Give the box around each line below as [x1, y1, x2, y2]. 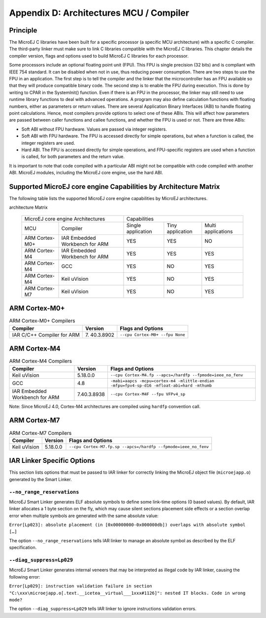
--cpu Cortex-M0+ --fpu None [120, 332, 185, 337]
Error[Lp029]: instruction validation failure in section [9, 584, 152, 589]
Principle [9, 26, 37, 34]
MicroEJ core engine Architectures [24, 215, 105, 222]
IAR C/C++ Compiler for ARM [12, 331, 80, 338]
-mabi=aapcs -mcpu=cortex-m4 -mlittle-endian [110, 378, 214, 384]
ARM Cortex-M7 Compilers [9, 429, 72, 436]
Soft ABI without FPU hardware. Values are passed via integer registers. [21, 126, 167, 132]
